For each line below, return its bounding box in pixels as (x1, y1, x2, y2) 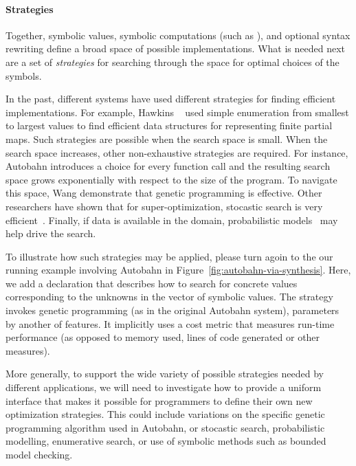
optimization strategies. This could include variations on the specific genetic (5, 407, 325, 421)
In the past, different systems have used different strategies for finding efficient (5, 91, 336, 106)
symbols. (5, 68, 42, 82)
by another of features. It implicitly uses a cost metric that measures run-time (5, 316, 335, 331)
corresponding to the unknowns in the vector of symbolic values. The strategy (5, 289, 333, 304)
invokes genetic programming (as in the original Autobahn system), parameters (5, 303, 340, 318)
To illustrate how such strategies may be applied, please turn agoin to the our (5, 249, 333, 263)
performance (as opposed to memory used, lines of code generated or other (5, 330, 320, 344)
